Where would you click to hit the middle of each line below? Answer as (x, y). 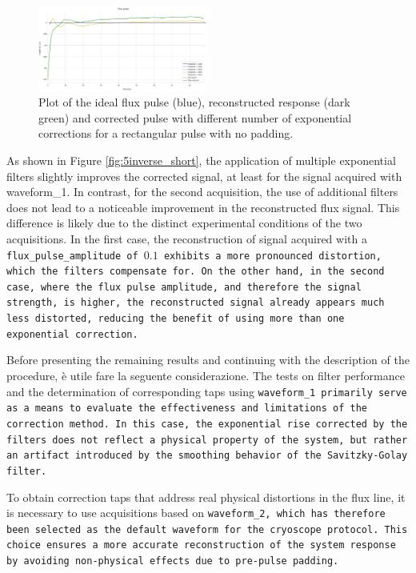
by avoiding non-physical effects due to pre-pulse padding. (173, 561)
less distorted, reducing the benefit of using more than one (176, 319)
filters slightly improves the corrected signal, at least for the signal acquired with (204, 176)
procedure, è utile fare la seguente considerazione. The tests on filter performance (206, 376)
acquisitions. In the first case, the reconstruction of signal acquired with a (187, 238)
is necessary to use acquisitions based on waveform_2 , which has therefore (196, 513)
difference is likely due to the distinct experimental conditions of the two (184, 223)
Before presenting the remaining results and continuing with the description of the (208, 360)
